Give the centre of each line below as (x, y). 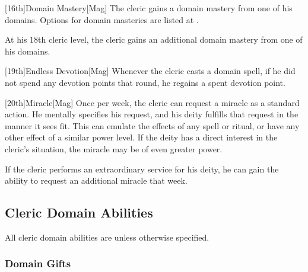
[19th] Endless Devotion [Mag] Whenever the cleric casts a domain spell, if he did (150, 71)
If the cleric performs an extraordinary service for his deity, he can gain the (142, 169)
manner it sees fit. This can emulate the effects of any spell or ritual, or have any (152, 125)
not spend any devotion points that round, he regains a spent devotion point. (145, 82)
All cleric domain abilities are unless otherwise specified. (107, 237)
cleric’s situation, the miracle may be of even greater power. (114, 148)
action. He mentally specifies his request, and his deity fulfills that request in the (152, 114)
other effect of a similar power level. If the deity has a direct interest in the (141, 137)
